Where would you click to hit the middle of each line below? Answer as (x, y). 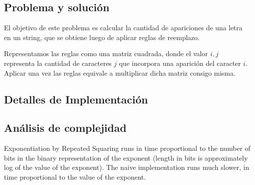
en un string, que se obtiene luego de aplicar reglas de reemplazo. (102, 37)
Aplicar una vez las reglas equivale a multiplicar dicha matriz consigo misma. (120, 72)
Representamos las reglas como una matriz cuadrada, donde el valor (106, 53)
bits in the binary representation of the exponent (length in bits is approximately (126, 157)
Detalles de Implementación (76, 99)
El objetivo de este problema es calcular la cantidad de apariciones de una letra (123, 28)
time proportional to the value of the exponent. (75, 176)
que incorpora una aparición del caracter (180, 63)
